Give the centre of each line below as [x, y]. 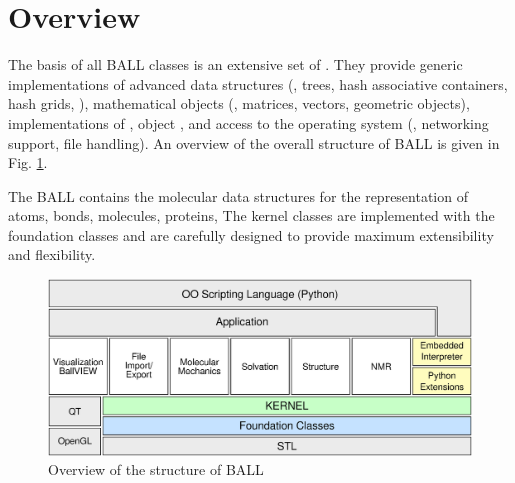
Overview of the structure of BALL [156, 469]
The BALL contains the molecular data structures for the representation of [238, 195]
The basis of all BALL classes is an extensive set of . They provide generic [235, 64]
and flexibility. [52, 254]
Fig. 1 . [28, 162]
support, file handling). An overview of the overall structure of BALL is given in [254, 142]
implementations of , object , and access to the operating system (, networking [248, 122]
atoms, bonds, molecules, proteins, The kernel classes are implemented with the [251, 215]
